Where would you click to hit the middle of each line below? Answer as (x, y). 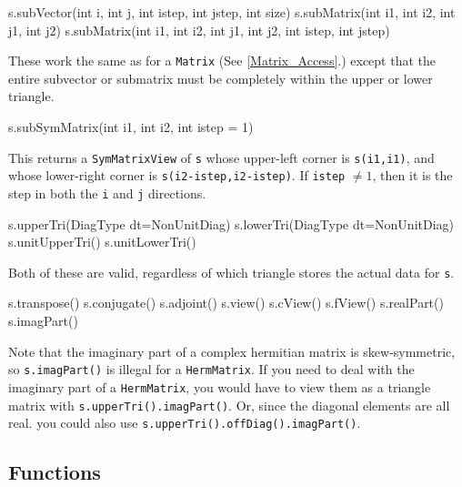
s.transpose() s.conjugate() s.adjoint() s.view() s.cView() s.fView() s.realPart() (226, 303)
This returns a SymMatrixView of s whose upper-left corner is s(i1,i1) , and (221, 157)
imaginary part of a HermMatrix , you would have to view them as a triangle (220, 386)
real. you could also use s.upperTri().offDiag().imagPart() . (185, 423)
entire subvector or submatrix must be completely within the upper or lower (221, 78)
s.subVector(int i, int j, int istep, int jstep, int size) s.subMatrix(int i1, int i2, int (232, 12)
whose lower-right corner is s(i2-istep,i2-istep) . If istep (177, 175)
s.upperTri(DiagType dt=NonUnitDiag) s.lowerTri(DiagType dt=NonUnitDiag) (231, 223)
